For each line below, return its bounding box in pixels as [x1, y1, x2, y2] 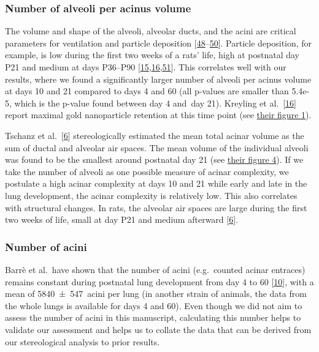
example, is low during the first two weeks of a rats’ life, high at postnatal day [5, 48, 299, 61]
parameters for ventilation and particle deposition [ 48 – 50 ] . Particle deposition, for [5, 36, 312, 49]
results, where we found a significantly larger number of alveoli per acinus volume [5, 72, 312, 85]
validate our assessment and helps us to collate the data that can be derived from [5, 323, 312, 335]
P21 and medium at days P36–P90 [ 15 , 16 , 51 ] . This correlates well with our [5, 61, 286, 73]
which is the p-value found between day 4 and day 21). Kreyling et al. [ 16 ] [14, 96, 296, 109]
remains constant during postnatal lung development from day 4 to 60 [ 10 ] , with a [5, 275, 314, 288]
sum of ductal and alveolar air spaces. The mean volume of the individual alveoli [5, 141, 309, 154]
